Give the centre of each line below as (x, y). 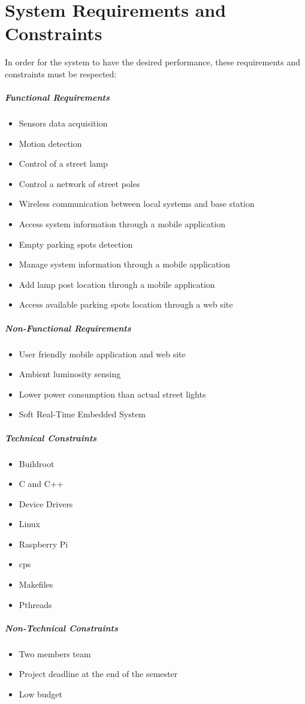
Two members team (55, 653)
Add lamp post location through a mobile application (117, 284)
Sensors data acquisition (63, 123)
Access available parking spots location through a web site (126, 304)
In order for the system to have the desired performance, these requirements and (152, 62)
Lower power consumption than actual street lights (112, 394)
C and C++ (41, 484)
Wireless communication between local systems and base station (137, 204)
